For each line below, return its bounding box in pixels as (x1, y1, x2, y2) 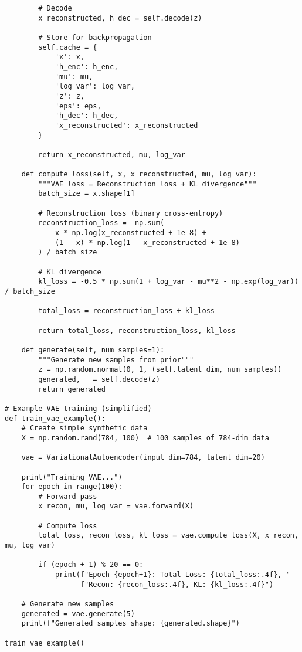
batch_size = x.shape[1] (38, 189, 135, 198)
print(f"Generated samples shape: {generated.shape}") (21, 619, 240, 628)
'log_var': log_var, (55, 82, 135, 91)
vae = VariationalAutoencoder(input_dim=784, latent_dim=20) (21, 453, 265, 462)
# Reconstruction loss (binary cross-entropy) (38, 209, 223, 218)
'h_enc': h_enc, (55, 62, 118, 71)
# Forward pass (38, 492, 97, 501)
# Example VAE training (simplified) (5, 404, 152, 413)
